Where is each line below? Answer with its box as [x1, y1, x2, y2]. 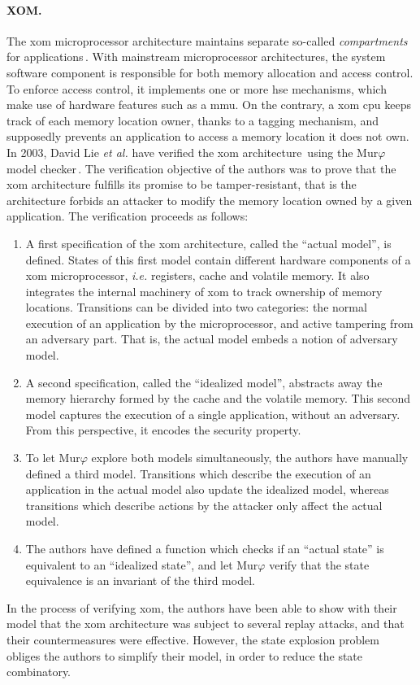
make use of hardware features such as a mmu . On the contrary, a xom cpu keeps [6, 96, 411, 113]
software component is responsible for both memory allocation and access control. [6, 63, 414, 81]
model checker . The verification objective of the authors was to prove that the [6, 159, 396, 177]
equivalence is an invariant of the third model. [25, 572, 255, 589]
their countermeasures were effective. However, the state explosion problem [6, 630, 379, 648]
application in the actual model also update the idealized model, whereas [25, 481, 389, 498]
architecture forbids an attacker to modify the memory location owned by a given [6, 191, 413, 208]
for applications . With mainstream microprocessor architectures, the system [6, 48, 386, 65]
